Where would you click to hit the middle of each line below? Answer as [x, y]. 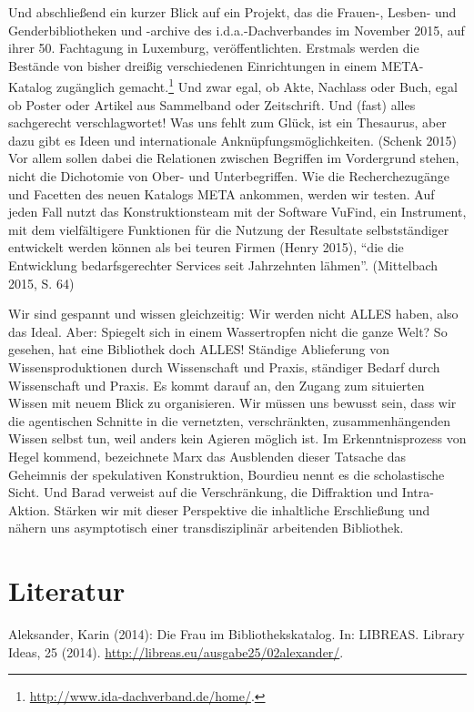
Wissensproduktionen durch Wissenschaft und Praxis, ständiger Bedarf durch [224, 366]
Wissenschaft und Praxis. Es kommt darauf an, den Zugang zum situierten [217, 385]
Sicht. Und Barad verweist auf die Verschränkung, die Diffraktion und [203, 492]
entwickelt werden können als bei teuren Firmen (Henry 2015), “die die [206, 247]
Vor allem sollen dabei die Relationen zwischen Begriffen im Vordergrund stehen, [234, 158]
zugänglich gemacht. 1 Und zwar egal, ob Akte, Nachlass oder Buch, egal [257, 86]
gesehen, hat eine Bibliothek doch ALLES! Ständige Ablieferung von [199, 349]
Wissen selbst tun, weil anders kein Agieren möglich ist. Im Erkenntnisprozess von [237, 438]
